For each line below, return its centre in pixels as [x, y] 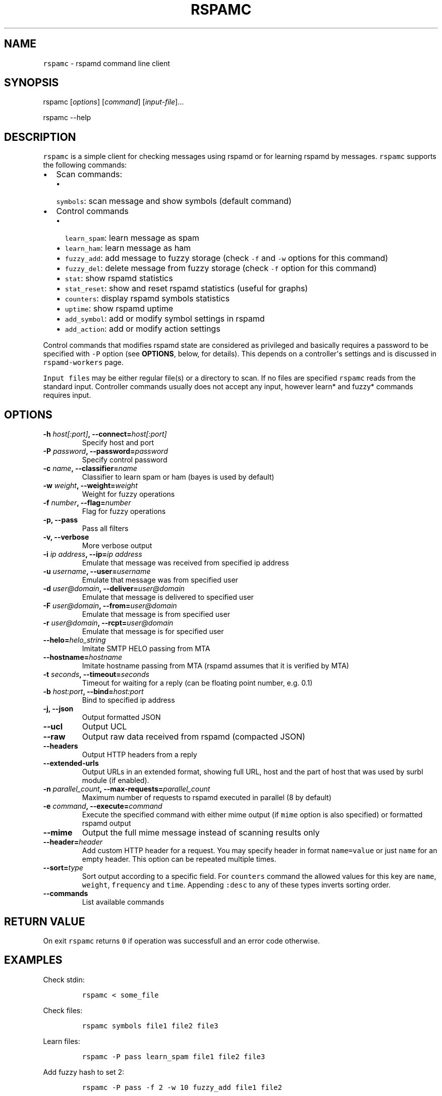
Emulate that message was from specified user [160, 580]
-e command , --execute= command [103, 806]
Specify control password [125, 460]
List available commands [123, 902]
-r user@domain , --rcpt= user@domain [108, 623]
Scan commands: [89, 174]
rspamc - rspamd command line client [106, 63]
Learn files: [62, 1041]
